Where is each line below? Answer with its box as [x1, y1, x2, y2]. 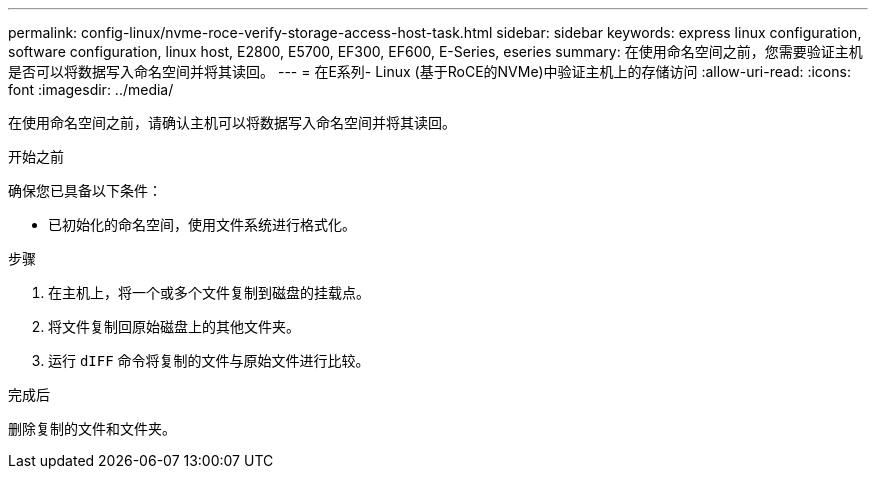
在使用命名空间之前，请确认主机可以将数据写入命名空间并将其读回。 [8, 114, 456, 131]
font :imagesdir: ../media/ [8, 81, 174, 98]
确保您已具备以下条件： [8, 182, 162, 199]
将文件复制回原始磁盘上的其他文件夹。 [48, 318, 300, 335]
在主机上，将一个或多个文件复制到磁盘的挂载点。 [48, 284, 370, 301]
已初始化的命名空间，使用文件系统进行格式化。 [48, 216, 356, 233]
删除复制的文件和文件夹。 [8, 420, 176, 437]
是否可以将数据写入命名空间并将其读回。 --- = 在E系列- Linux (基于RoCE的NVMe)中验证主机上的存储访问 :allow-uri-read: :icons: [8, 63, 851, 80]
